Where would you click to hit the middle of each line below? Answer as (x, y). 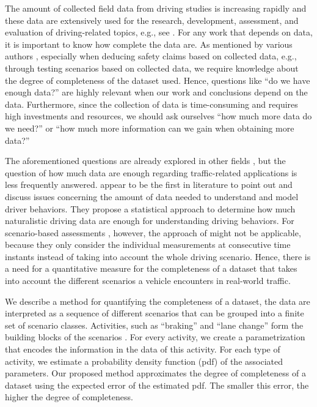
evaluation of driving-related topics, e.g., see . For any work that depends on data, (159, 32)
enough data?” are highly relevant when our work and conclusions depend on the (156, 92)
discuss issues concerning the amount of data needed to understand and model (152, 196)
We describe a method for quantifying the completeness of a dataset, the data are (158, 301)
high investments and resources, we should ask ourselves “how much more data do (158, 116)
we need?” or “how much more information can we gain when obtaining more (150, 128)
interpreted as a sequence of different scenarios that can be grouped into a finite (155, 313)
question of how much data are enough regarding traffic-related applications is (151, 172)
